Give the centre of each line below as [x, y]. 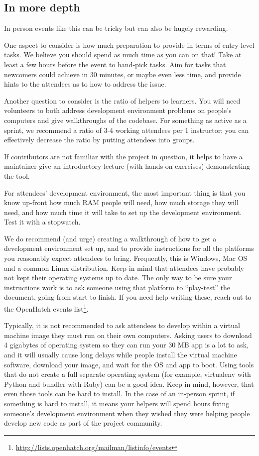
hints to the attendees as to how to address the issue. [85, 84]
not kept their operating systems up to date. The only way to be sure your [118, 278]
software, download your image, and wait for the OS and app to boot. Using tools [129, 364]
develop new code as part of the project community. [83, 423]
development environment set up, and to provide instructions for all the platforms [129, 248]
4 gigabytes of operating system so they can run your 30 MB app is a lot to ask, [127, 345]
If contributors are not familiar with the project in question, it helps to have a [123, 156]
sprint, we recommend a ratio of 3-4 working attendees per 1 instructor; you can [127, 130]
